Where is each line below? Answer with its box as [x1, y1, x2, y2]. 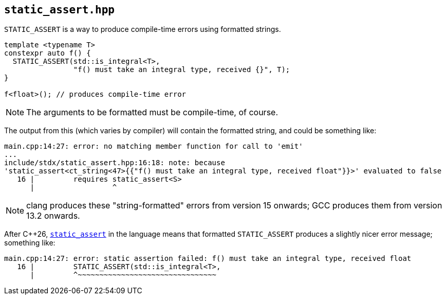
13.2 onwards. [26, 210, 80, 221]
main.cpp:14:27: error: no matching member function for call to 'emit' [4, 142, 303, 151]
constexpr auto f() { [4, 49, 91, 58]
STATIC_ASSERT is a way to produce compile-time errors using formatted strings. [4, 25, 281, 34]
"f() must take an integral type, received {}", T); [73, 65, 290, 74]
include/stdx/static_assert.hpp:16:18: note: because [4, 159, 225, 167]
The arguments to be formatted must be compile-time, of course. [26, 107, 278, 118]
